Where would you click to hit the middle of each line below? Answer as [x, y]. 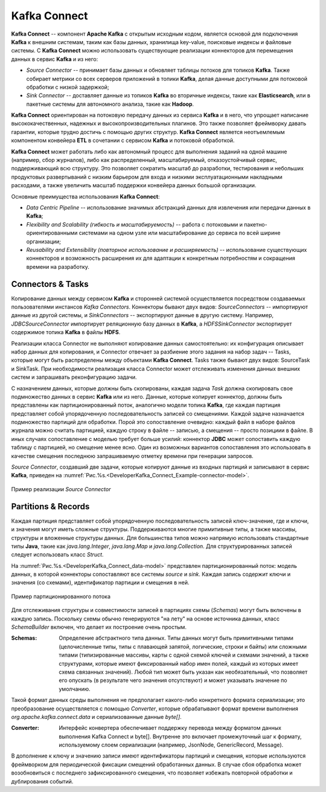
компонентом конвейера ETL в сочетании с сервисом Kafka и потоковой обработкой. [123, 140]
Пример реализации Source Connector [61, 489]
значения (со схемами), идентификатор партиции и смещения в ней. [100, 582]
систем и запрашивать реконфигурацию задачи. [74, 377]
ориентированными [52, 233]
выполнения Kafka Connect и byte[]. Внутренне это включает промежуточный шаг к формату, [180, 736]
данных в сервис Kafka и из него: [55, 59]
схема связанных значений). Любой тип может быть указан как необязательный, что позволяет [183, 672]
